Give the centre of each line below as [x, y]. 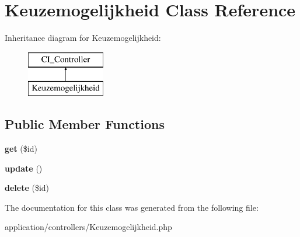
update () [24, 168]
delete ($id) [27, 188]
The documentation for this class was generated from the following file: [132, 207]
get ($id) [21, 149]
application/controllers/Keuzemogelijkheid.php [88, 227]
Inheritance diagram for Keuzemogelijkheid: [83, 38]
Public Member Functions [85, 124]
